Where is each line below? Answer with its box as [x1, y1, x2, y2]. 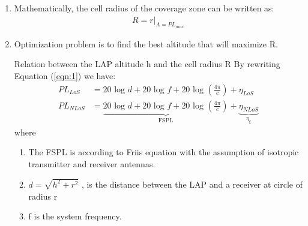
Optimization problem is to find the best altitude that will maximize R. [14, 37, 278, 50]
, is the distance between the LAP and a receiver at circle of [81, 177, 303, 190]
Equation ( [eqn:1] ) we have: [14, 70, 116, 82]
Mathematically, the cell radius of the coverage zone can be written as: [14, 2, 274, 14]
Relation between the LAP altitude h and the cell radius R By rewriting [14, 58, 280, 70]
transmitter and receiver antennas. [28, 158, 156, 170]
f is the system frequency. [28, 210, 122, 222]
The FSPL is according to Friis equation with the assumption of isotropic [28, 146, 299, 158]
